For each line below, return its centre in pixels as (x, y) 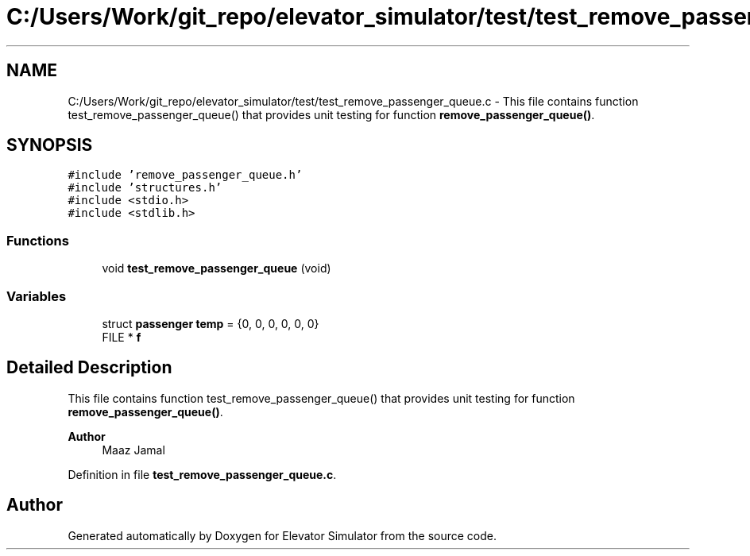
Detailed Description (89, 368)
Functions (38, 240)
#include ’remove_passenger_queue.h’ (185, 175)
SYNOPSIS (50, 145)
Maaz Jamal (133, 450)
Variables (37, 296)
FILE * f (122, 337)
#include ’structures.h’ (145, 188)
